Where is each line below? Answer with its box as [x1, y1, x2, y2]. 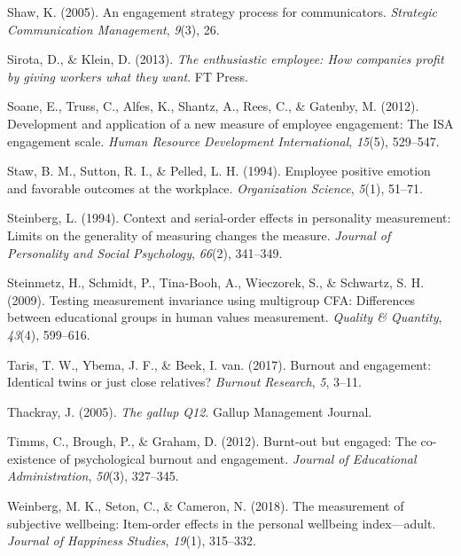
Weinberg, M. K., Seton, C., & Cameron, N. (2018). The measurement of [7, 497, 404, 515]
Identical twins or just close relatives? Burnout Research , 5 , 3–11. [7, 372, 362, 391]
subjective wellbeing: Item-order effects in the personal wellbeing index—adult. [7, 513, 436, 532]
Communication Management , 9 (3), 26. [7, 20, 220, 38]
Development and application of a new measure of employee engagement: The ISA [7, 114, 454, 132]
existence [7, 449, 56, 467]
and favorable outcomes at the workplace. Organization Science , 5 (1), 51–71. [7, 178, 423, 197]
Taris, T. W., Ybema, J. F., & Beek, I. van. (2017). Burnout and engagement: [7, 355, 432, 373]
